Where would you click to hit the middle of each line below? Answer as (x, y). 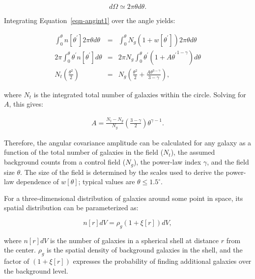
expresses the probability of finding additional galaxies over (162, 261)
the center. (20, 250)
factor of (17, 261)
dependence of (38, 181)
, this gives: (26, 104)
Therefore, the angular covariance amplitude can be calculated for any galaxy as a (128, 142)
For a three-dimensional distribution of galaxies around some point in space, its (124, 198)
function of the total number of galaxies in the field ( (84, 152)
